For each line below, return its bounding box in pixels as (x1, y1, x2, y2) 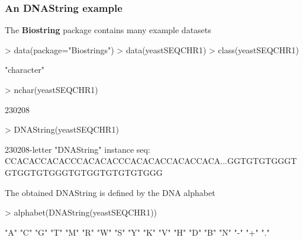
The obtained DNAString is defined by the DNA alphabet (5, 186, 215, 198)
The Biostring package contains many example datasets (5, 24, 211, 36)
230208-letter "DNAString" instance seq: (5, 143, 150, 155)
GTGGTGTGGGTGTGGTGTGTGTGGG (5, 166, 163, 178)
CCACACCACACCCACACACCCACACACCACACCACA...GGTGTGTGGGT (5, 155, 297, 167)
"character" (5, 63, 44, 76)
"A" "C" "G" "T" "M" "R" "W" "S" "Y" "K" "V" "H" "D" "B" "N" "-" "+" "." (5, 226, 270, 238)
